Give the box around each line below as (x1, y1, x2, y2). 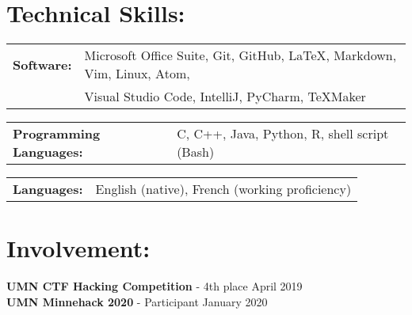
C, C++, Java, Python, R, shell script (177, 124, 389, 143)
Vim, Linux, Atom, (84, 64, 190, 83)
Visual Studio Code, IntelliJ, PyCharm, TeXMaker (84, 87, 366, 106)
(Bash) (177, 142, 215, 161)
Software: (13, 55, 72, 74)
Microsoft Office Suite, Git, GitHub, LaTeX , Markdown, (84, 46, 397, 65)
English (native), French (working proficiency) (95, 180, 352, 199)
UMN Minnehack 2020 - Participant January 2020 (6, 293, 268, 309)
